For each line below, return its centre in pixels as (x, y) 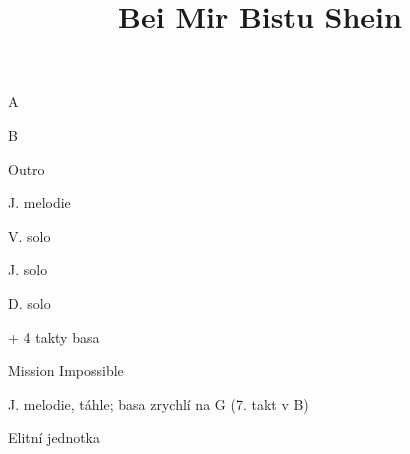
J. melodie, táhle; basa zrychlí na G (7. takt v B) (158, 403)
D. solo (29, 302)
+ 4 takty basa (54, 336)
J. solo (28, 269)
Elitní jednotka (54, 437)
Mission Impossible (66, 370)
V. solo (29, 235)
